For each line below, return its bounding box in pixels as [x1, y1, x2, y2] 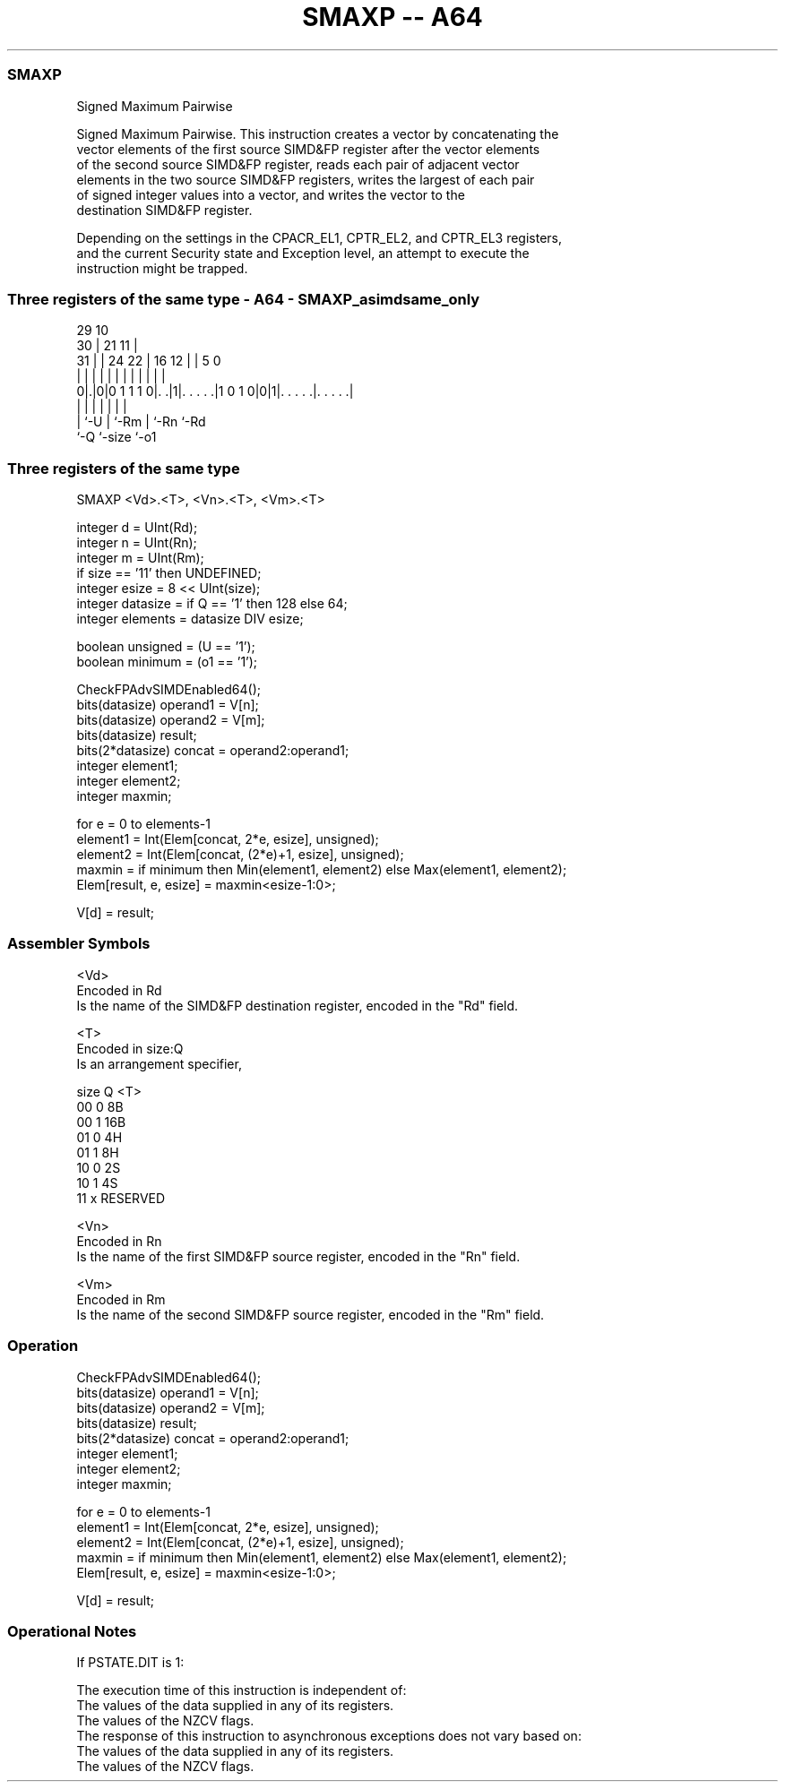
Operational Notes [7, 1621, 137, 1640]
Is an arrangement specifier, [76, 1055, 242, 1071]
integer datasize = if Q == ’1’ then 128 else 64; [76, 596, 348, 611]
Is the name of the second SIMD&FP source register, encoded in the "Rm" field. [76, 1306, 545, 1322]
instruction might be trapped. [76, 260, 248, 276]
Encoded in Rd [76, 982, 162, 998]
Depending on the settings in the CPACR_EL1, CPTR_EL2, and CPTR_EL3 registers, [76, 229, 563, 245]
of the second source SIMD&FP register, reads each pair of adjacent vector [76, 156, 520, 172]
